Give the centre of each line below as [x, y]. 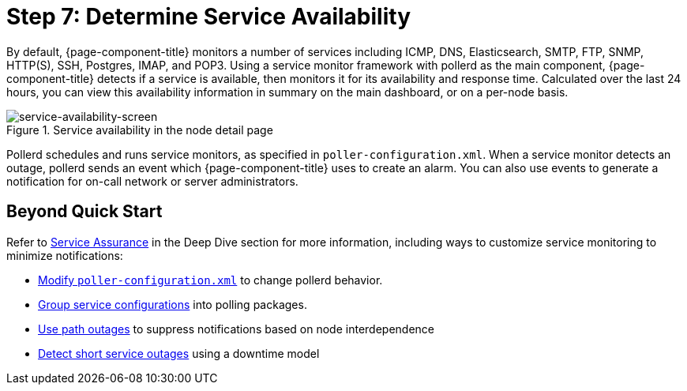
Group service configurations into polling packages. [173, 304]
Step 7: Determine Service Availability [209, 17]
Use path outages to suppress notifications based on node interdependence [236, 329]
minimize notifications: [65, 255]
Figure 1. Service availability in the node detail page [140, 130]
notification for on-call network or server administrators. [152, 181]
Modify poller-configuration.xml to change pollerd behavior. [210, 280]
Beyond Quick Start [84, 212]
